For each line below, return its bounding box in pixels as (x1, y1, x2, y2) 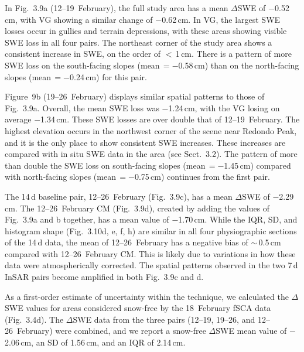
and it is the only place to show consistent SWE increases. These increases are (5, 136, 286, 148)
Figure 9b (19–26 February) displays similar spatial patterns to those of (5, 90, 265, 102)
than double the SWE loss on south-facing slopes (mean (5, 159, 206, 171)
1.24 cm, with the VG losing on (168, 101, 280, 114)
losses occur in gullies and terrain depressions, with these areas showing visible (5, 25, 287, 37)
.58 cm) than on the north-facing (182, 59, 299, 71)
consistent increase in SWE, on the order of (5, 47, 161, 60)
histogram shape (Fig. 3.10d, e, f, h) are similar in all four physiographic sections (5, 224, 297, 237)
